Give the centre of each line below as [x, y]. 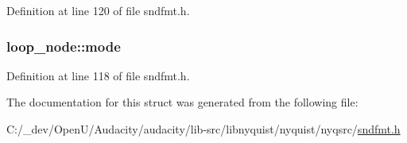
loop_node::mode [64, 46]
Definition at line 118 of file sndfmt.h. [98, 75]
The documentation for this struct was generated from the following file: [182, 102]
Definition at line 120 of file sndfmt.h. [98, 10]
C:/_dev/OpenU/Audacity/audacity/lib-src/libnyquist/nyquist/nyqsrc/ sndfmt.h [203, 129]
